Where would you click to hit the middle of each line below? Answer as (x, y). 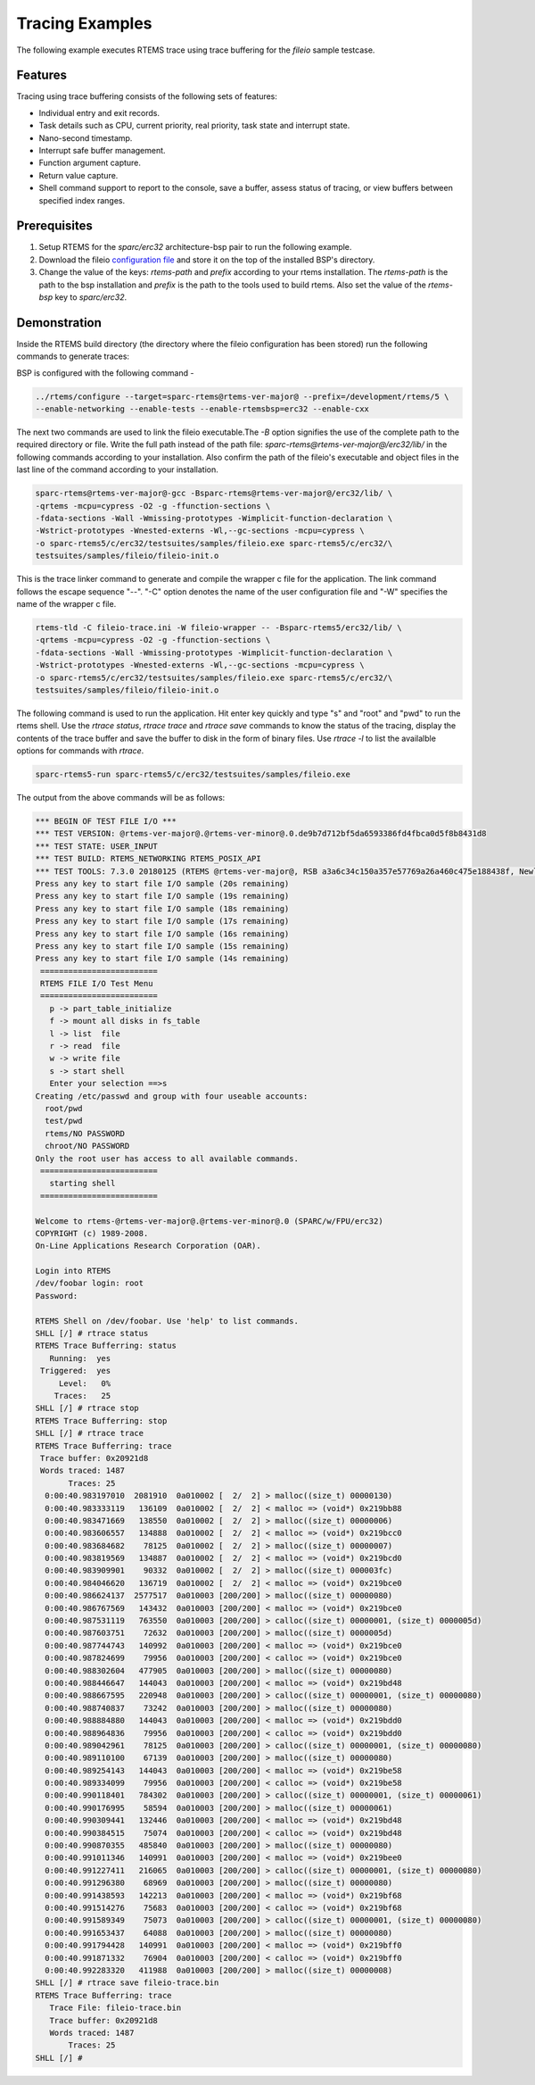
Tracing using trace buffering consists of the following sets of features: (147, 96)
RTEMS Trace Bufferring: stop (101, 1420)
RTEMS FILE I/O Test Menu (97, 984)
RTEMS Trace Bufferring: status (106, 1346)
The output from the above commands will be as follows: (121, 798)
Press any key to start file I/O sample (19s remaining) (162, 896)
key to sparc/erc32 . (91, 297)
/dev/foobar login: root (90, 1283)
